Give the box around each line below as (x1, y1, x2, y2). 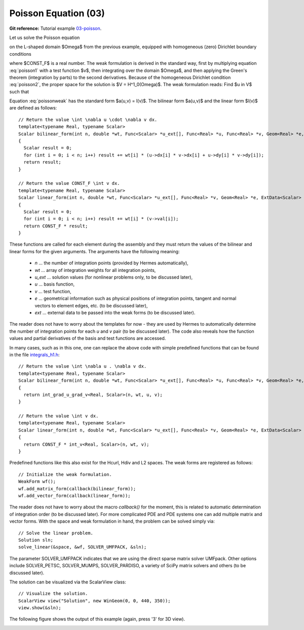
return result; (23, 160, 61, 165)
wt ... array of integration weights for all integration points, (34, 267, 156, 273)
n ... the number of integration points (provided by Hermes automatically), (34, 260, 188, 266)
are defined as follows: (9, 105, 57, 111)
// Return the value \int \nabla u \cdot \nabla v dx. (18, 116, 158, 123)
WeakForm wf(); (18, 479, 56, 485)
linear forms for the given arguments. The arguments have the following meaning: (9, 248, 180, 254)
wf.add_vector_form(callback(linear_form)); (18, 493, 131, 498)
